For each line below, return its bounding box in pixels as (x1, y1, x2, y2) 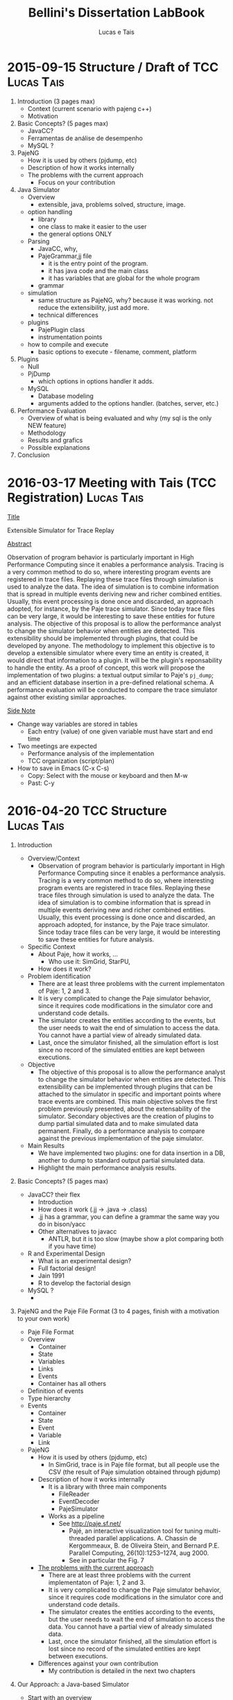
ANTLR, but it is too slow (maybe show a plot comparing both (48, 1234, 224, 1242)
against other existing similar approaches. (7, 693, 127, 701)
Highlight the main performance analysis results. (37, 1163, 177, 1172)
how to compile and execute (27, 340, 109, 348)
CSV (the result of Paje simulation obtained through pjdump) (48, 1468, 221, 1476)
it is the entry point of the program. (48, 259, 148, 268)
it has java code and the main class (48, 266, 149, 275)
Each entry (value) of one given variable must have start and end (27, 727, 214, 736)
